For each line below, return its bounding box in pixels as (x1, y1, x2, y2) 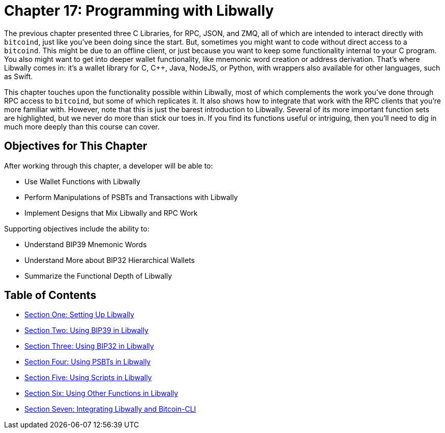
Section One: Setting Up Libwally (24, 310, 134, 319)
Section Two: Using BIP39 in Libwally (24, 326, 149, 335)
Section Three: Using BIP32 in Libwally (24, 342, 154, 351)
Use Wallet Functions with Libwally (24, 177, 140, 186)
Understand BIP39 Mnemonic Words (24, 240, 147, 249)
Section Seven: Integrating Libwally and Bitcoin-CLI (24, 405, 196, 414)
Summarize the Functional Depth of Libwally (24, 271, 172, 280)
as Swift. (4, 72, 33, 81)
